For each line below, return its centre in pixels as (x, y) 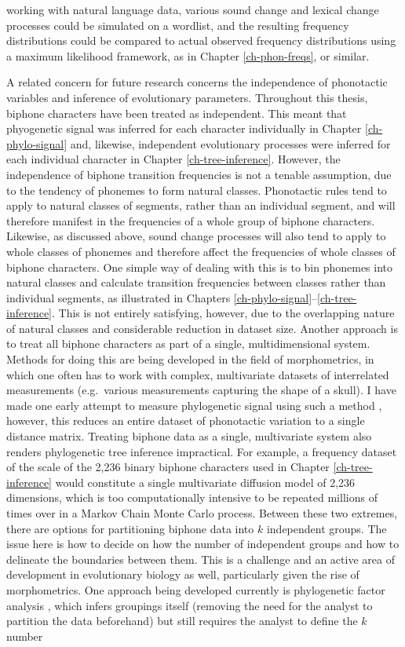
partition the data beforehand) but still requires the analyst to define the (182, 621)
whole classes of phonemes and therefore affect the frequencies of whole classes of (201, 251)
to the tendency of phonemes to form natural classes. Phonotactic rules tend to (197, 190)
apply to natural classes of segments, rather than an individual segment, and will (201, 205)
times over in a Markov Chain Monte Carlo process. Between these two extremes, (202, 513)
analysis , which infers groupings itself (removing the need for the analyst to (190, 605)
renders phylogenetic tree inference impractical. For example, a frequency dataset (202, 451)
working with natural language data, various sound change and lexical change (193, 9)
